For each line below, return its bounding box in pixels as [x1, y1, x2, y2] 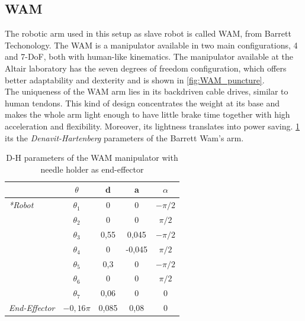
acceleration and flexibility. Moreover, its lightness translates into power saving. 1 [5, 119, 300, 132]
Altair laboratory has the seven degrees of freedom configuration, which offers [5, 61, 287, 74]
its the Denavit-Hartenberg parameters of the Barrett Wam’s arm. [5, 131, 244, 144]
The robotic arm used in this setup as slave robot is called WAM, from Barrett [5, 27, 291, 40]
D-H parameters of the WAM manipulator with [6, 151, 178, 164]
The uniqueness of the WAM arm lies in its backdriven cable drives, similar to [5, 85, 288, 98]
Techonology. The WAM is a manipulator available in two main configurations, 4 [5, 38, 298, 51]
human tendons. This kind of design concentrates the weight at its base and [5, 96, 280, 109]
